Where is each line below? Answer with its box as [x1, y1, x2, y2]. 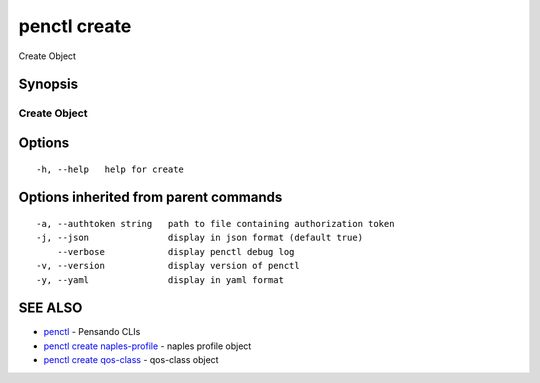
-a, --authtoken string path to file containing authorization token [36, 218, 395, 229]
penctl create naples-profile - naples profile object [43, 340, 252, 352]
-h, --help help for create [36, 163, 185, 175]
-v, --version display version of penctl [36, 260, 300, 272]
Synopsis [18, 76, 79, 93]
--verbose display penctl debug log [56, 246, 295, 257]
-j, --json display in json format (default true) [36, 232, 364, 244]
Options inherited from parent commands [18, 189, 283, 206]
